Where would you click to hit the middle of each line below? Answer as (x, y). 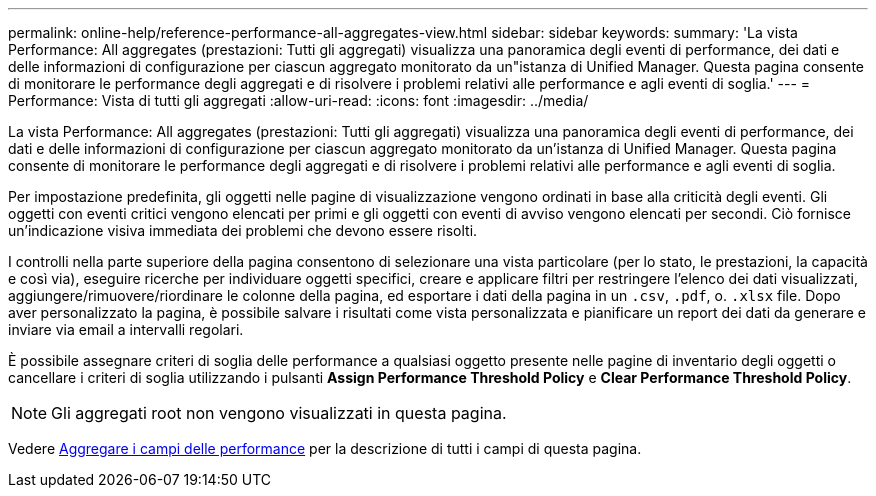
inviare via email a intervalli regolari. (126, 329)
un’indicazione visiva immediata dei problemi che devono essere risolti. (243, 230)
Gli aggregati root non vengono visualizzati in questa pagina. (279, 413)
